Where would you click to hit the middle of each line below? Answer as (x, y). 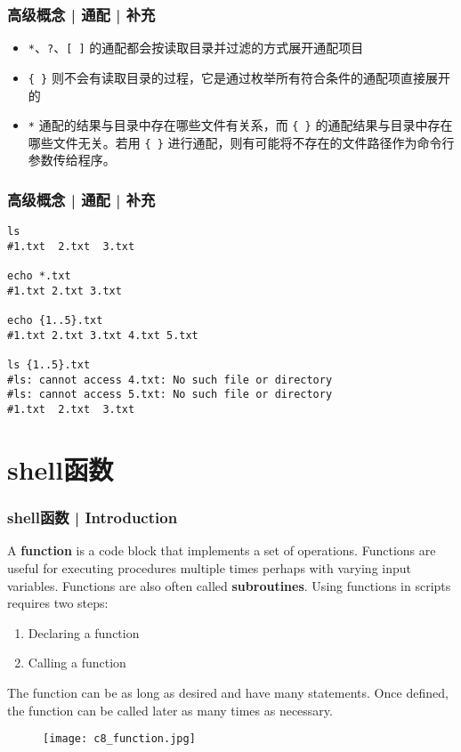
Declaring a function (84, 632)
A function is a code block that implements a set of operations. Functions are (222, 550)
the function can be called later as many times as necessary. (170, 710)
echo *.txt (39, 276)
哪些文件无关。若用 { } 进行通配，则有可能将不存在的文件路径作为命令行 (241, 142)
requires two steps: (58, 603)
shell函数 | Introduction (93, 518)
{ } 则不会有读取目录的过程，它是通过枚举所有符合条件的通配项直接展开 (239, 77)
